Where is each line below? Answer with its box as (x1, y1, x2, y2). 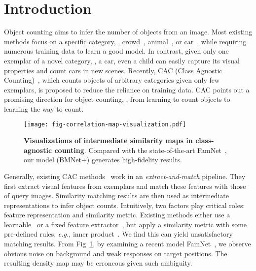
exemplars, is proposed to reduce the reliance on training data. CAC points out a (4, 84, 250, 94)
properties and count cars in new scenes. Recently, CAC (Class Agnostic (4, 65, 222, 75)
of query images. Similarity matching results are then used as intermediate (4, 190, 229, 201)
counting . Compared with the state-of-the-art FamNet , (54, 145, 227, 155)
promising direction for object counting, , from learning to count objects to (4, 94, 230, 104)
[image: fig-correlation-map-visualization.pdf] (24, 121, 186, 128)
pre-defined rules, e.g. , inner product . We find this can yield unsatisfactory (4, 229, 233, 239)
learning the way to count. (4, 103, 84, 114)
